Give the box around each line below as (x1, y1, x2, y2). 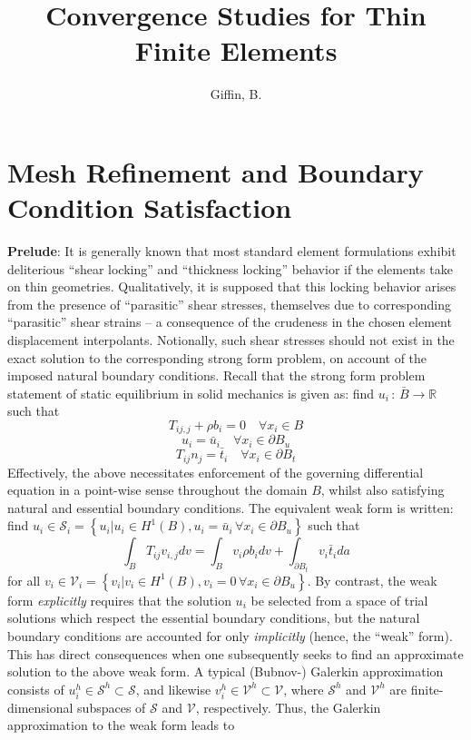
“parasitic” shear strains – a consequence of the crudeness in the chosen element (7, 312, 452, 331)
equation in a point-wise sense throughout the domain (7, 480, 308, 499)
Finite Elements (134, 32, 338, 69)
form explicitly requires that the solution (7, 590, 231, 609)
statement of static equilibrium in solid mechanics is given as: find (7, 383, 375, 402)
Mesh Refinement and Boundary (7, 153, 424, 190)
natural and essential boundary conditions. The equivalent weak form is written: (7, 498, 454, 517)
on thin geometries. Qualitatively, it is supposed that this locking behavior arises (7, 277, 456, 296)
